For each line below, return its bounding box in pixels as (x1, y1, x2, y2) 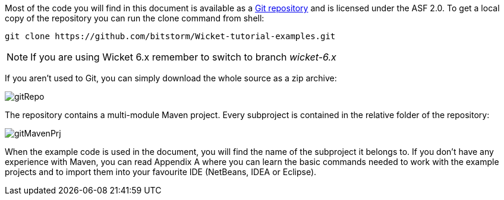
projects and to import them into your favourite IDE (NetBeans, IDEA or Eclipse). (5, 167, 317, 177)
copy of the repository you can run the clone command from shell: (5, 13, 264, 23)
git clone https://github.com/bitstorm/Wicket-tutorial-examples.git (5, 31, 336, 41)
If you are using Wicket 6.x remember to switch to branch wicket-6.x (30, 51, 336, 63)
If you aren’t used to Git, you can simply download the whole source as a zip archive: (5, 73, 337, 83)
